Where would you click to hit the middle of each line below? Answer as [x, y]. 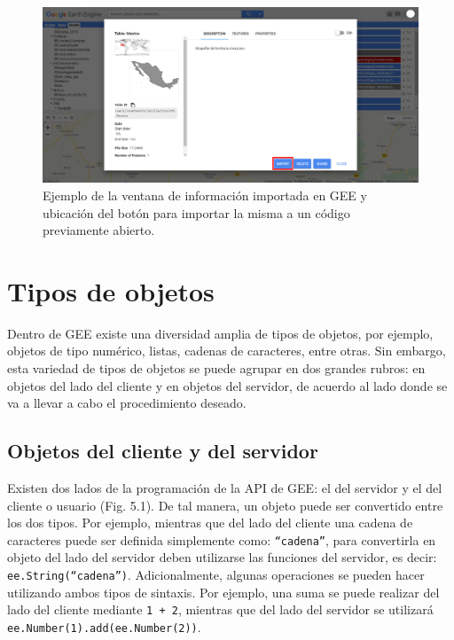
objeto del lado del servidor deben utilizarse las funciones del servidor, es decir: [222, 557]
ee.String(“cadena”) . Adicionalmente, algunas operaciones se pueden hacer [216, 575]
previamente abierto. [99, 230]
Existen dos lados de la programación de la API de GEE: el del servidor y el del [225, 488]
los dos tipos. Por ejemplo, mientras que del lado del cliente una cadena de [210, 523]
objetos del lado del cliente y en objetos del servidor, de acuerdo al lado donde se [227, 385]
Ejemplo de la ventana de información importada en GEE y [205, 195]
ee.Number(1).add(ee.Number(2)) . [104, 626]
